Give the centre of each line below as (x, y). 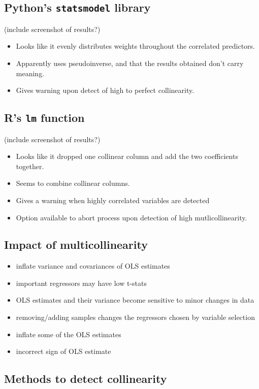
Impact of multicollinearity (76, 245)
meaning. (30, 73)
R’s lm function (44, 118)
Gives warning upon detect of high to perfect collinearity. (105, 90)
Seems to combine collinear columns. (73, 183)
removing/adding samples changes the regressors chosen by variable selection (135, 317)
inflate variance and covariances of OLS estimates (93, 266)
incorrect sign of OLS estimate (63, 351)
